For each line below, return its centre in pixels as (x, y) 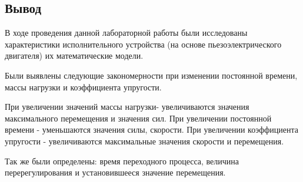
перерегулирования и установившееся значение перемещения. (115, 172)
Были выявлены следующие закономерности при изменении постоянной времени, (151, 75)
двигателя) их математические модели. (74, 55)
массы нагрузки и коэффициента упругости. (83, 87)
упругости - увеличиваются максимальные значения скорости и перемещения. (144, 141)
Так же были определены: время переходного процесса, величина (122, 161)
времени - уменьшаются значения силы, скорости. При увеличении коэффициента (152, 129)
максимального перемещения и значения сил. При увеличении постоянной (138, 118)
